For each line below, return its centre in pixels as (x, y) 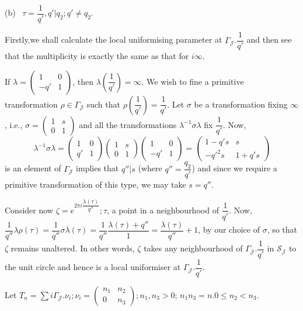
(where (150, 168)
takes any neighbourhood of (193, 248)
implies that (97, 168)
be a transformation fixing (241, 104)
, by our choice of (229, 229)
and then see (269, 39)
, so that (282, 229)
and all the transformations (128, 124)
